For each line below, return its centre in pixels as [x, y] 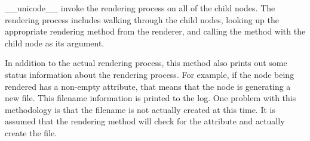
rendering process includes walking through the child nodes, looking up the [142, 19]
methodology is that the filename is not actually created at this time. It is [140, 109]
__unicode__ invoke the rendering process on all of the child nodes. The [140, 8]
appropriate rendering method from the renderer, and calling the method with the [155, 31]
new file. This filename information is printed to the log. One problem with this [151, 98]
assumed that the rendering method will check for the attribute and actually [145, 121]
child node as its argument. [55, 43]
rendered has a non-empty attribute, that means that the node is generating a [148, 86]
